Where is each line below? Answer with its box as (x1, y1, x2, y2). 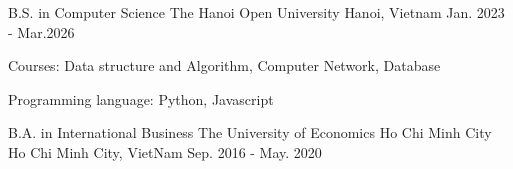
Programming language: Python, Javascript (8, 88, 274, 109)
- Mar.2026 (8, 21, 75, 42)
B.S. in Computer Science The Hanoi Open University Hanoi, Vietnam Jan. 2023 (8, 2, 505, 22)
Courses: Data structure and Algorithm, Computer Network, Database (8, 55, 441, 76)
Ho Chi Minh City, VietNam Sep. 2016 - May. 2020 (8, 141, 322, 162)
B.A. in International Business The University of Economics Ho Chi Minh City (8, 122, 492, 143)
